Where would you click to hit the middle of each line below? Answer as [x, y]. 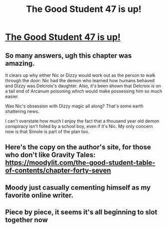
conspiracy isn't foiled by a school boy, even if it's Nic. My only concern [79, 126]
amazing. [20, 63]
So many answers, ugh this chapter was [69, 56]
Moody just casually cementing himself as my [78, 187]
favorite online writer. [39, 195]
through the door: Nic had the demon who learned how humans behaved [80, 80]
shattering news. [22, 111]
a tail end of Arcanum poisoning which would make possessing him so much [84, 91]
